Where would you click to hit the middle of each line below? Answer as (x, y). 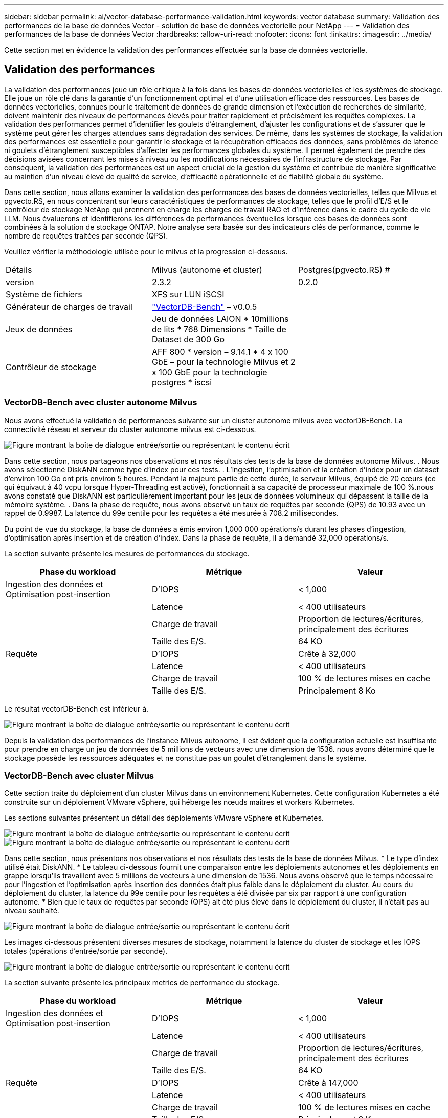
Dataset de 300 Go (188, 339)
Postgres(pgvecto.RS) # (344, 270)
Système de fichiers (44, 294)
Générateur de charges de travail (69, 306)
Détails (19, 270)
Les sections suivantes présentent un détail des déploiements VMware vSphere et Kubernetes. (164, 818)
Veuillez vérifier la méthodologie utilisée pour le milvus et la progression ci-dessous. (146, 251)
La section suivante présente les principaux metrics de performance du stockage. (142, 983)
